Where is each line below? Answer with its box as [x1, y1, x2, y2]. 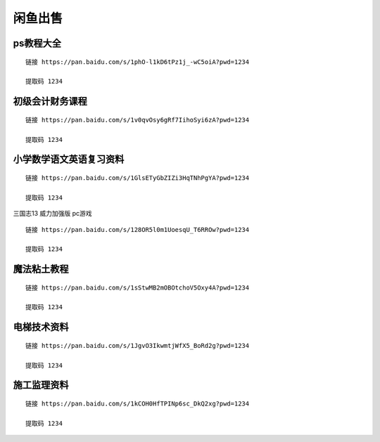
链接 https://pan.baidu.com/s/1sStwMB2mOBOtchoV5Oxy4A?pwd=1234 [25, 283, 250, 292]
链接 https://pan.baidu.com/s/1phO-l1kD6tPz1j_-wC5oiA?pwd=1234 [25, 58, 250, 66]
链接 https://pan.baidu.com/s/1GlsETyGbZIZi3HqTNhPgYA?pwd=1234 [25, 174, 250, 182]
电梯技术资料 [13, 321, 69, 333]
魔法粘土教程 [13, 264, 69, 275]
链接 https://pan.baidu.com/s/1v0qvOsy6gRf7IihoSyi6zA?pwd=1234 [25, 116, 250, 124]
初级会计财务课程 [13, 96, 87, 108]
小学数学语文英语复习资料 [13, 153, 125, 165]
